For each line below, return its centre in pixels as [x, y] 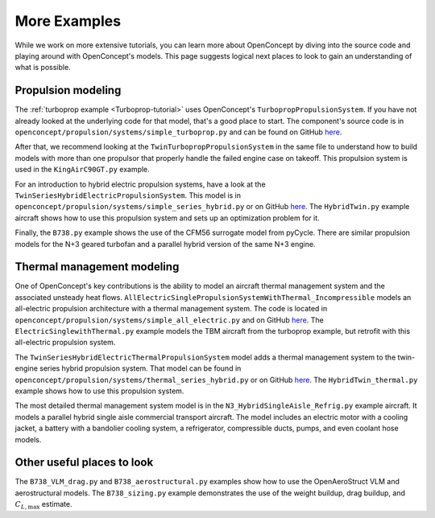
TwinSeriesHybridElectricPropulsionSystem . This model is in [128, 195]
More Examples [68, 21]
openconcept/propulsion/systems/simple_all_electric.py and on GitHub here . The [169, 320]
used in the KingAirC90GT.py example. [83, 170]
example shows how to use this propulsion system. [99, 391]
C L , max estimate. [43, 505]
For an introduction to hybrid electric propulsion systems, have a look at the [140, 184]
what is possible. [43, 68]
